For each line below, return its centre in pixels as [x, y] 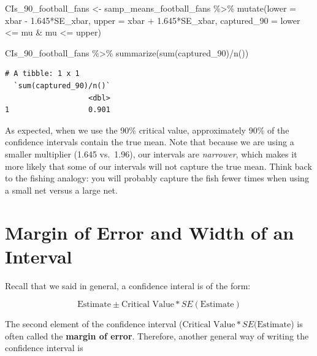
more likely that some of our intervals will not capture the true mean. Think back [158, 166]
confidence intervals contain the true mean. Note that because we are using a [150, 142]
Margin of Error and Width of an [150, 232]
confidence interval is [44, 348]
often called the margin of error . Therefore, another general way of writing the [157, 335]
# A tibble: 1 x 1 [42, 74]
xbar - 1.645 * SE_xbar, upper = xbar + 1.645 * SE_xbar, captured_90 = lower [153, 20]
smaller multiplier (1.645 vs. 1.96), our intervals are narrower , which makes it [151, 153]
